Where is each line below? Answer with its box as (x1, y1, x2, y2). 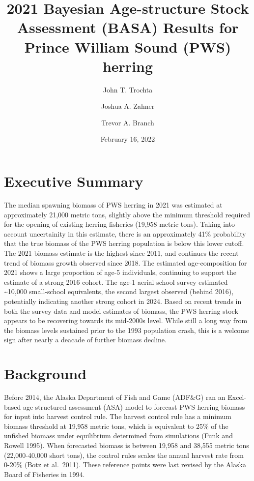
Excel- (227, 392, 247, 402)
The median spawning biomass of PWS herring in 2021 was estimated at (4, 200, 223, 210)
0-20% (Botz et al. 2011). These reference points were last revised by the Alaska (4, 459, 246, 470)
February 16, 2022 (100, 134, 155, 144)
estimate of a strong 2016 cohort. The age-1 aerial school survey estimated (4, 276, 228, 287)
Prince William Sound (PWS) (24, 36, 231, 57)
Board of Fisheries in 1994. (4, 469, 85, 479)
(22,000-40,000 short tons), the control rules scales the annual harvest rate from (4, 450, 244, 460)
